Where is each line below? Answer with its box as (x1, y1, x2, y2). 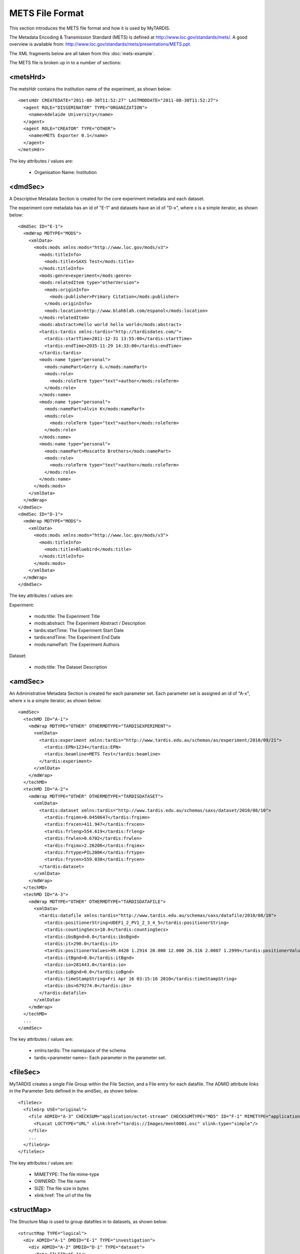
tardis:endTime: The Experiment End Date (34, 635, 120, 641)
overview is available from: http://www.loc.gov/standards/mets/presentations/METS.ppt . (9, 41, 191, 47)
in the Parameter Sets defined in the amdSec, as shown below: (9, 1088, 138, 1094)
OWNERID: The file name (34, 1178, 86, 1184)
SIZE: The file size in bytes (34, 1185, 89, 1191)
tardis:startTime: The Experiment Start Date (34, 627, 124, 633)
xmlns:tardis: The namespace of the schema (34, 1047, 126, 1053)
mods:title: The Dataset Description (34, 664, 107, 670)
